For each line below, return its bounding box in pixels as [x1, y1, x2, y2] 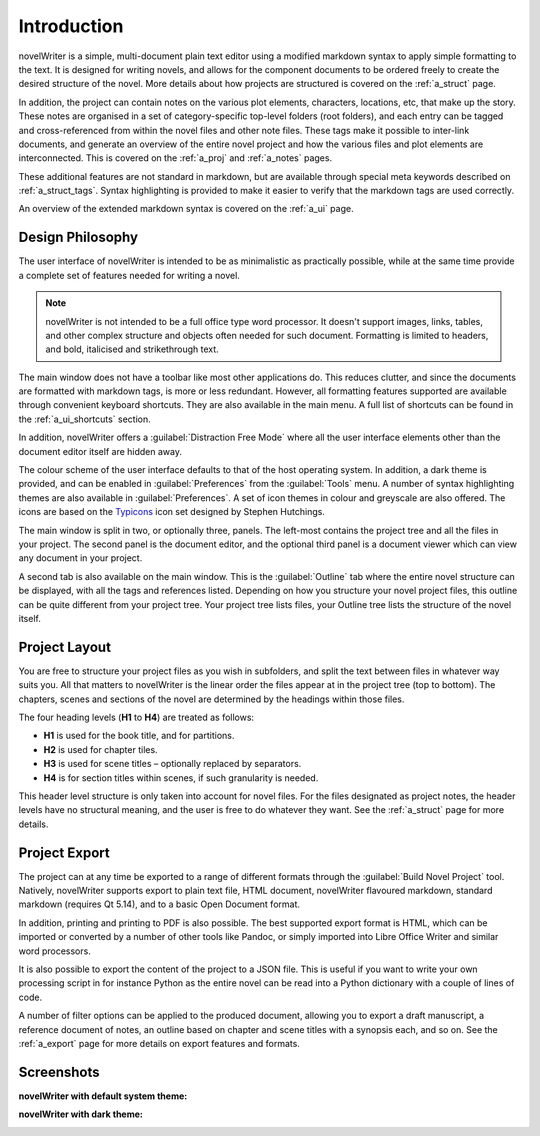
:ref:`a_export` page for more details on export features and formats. [18, 1037, 300, 1049]
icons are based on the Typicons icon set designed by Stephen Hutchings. [18, 506, 325, 518]
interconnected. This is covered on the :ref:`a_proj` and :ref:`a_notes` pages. [18, 152, 333, 164]
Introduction [18, 15, 124, 37]
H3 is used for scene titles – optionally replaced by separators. [43, 758, 302, 770]
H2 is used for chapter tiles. [43, 743, 159, 755]
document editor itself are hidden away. [18, 445, 182, 457]
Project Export [18, 844, 110, 861]
